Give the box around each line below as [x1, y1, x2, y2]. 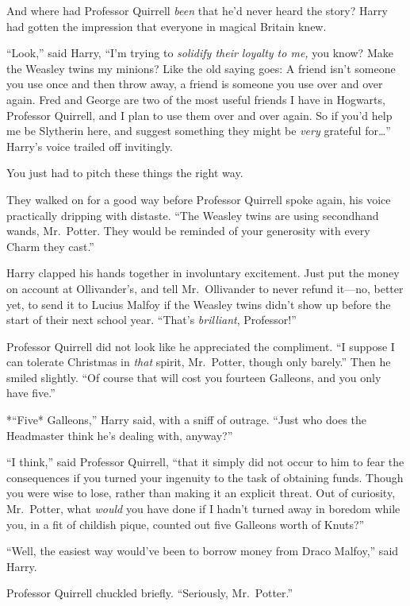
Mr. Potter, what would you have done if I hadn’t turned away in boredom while [6, 500, 400, 517]
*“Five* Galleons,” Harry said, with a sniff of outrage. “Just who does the [6, 411, 367, 428]
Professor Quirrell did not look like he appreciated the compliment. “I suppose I [6, 338, 395, 354]
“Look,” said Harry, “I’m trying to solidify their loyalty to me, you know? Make [6, 44, 393, 61]
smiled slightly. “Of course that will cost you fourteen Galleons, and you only [6, 369, 381, 385]
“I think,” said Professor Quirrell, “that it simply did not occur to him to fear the [6, 454, 404, 470]
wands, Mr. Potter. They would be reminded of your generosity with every [6, 222, 370, 239]
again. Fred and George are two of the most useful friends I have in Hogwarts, [6, 91, 385, 107]
